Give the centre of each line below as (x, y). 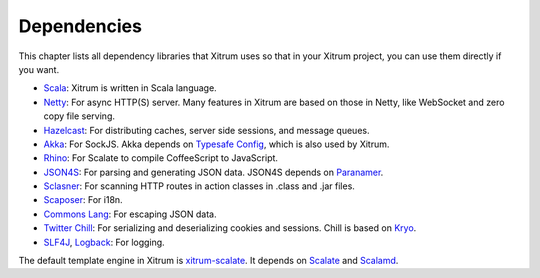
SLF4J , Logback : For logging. (104, 242)
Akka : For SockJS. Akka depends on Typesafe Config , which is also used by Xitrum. (216, 144)
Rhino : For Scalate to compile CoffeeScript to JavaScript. (161, 158)
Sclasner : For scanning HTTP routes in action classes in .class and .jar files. (199, 186)
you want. (39, 69)
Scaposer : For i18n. (83, 200)
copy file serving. (79, 116)
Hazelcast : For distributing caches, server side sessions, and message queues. (206, 130)
